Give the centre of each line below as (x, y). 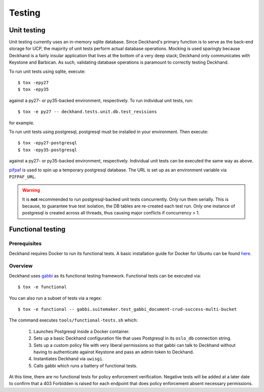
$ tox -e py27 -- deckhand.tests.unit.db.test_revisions (88, 112)
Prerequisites (25, 244)
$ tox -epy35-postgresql (47, 150)
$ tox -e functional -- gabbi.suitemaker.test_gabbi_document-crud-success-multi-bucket (127, 309)
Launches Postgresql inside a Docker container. (81, 331)
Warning (31, 190)
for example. (22, 123)
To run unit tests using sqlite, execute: (47, 71)
